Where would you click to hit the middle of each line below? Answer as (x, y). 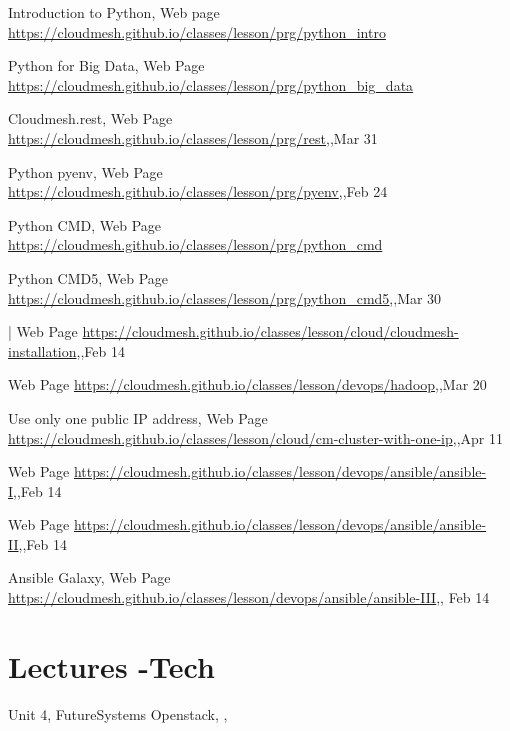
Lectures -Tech (111, 665)
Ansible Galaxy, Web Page (89, 577)
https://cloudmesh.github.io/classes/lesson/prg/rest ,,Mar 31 (193, 137)
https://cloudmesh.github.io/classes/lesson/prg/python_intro (197, 31)
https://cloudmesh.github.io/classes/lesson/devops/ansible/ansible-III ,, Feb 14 (249, 597)
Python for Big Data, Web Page (106, 65)
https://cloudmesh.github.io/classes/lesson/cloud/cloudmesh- (270, 331)
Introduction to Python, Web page (114, 12)
